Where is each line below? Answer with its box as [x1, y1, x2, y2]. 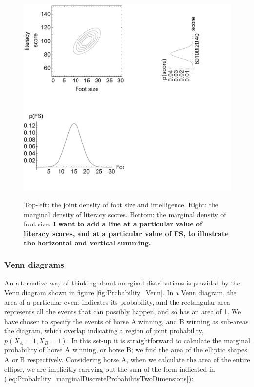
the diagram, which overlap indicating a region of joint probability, [4, 326, 204, 336]
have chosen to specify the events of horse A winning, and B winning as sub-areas [4, 316, 249, 326]
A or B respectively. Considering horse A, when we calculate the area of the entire [4, 354, 250, 364]
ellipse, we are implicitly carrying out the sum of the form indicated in [4, 364, 215, 374]
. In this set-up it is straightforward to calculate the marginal [67, 335, 250, 345]
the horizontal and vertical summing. [24, 238, 151, 248]
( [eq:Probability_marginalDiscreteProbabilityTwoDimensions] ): [4, 373, 194, 384]
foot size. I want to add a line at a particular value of [24, 219, 203, 229]
